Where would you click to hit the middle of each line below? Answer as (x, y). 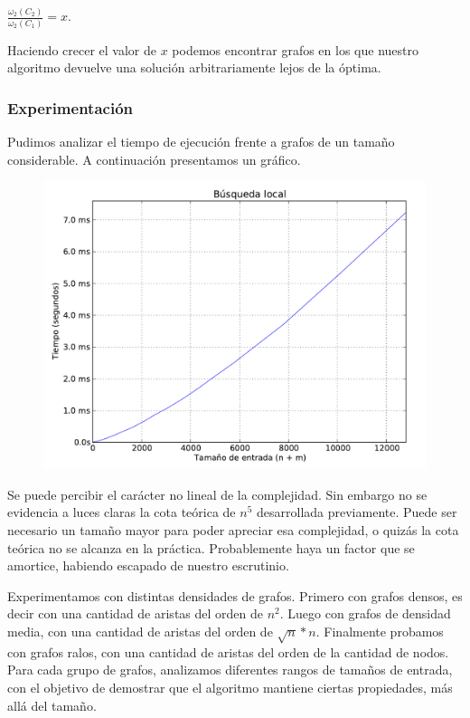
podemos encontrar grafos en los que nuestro (295, 49)
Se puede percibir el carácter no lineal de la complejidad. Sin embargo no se (217, 494)
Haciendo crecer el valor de (82, 49)
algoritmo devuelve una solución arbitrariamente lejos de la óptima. (194, 67)
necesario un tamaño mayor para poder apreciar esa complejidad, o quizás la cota (233, 530)
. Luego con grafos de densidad (365, 613)
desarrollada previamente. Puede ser (357, 512)
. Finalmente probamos (380, 631)
